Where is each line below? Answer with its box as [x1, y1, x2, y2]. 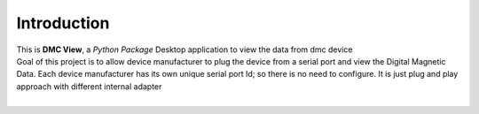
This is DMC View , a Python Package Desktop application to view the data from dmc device [16, 44, 353, 55]
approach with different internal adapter [16, 80, 162, 92]
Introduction [16, 13, 110, 33]
